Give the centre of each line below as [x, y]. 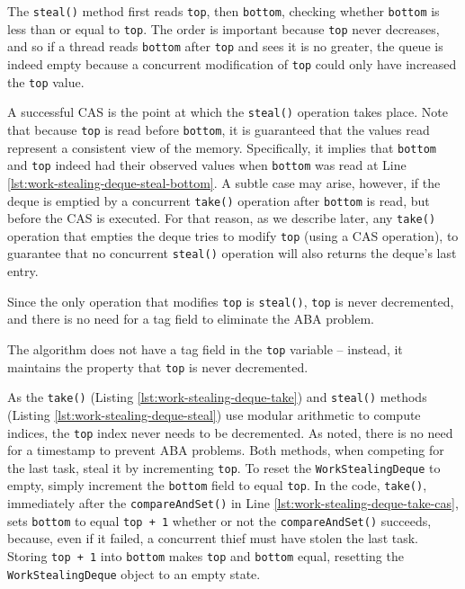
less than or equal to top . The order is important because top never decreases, [224, 28]
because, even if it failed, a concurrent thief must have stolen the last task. [213, 538]
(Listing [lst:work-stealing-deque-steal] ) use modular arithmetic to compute [214, 414]
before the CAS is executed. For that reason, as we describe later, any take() [222, 218]
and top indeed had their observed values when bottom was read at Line [207, 165]
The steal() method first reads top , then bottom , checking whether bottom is [224, 11]
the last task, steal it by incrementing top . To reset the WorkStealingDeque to [224, 467]
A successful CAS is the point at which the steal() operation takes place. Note [228, 112]
